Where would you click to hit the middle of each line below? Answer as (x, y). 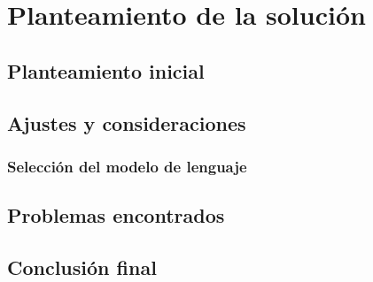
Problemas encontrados (116, 215)
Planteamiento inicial (106, 70)
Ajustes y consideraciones (127, 122)
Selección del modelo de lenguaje (127, 166)
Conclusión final (82, 267)
